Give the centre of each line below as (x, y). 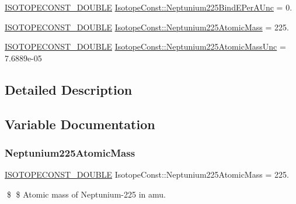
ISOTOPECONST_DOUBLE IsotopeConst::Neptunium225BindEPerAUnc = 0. (149, 7)
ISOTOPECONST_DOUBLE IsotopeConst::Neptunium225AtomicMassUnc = (145, 46)
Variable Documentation (80, 124)
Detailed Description (69, 89)
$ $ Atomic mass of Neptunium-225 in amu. (86, 194)
